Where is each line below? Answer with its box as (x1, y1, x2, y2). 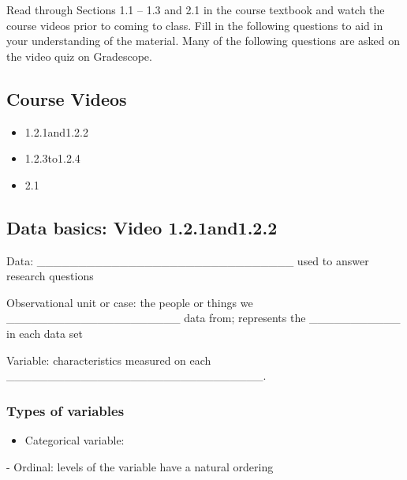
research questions (6, 268, 94, 284)
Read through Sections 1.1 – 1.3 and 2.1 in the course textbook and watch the (6, 2, 385, 17)
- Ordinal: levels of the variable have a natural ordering (6, 458, 274, 474)
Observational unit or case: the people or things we (6, 294, 253, 310)
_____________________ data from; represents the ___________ (6, 309, 401, 326)
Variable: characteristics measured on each (6, 351, 211, 368)
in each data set (6, 324, 83, 341)
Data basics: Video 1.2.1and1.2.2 (6, 215, 278, 239)
